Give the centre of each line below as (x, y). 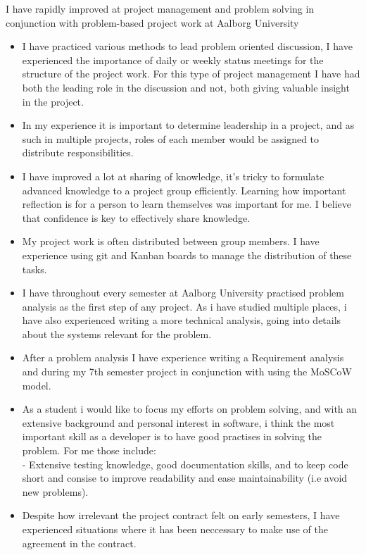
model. (37, 385)
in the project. (53, 101)
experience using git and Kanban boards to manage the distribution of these (187, 255)
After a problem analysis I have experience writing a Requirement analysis (183, 357)
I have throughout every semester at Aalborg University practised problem (183, 293)
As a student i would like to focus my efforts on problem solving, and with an (190, 409)
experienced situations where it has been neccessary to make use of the (175, 529)
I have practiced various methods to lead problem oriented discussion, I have (187, 46)
